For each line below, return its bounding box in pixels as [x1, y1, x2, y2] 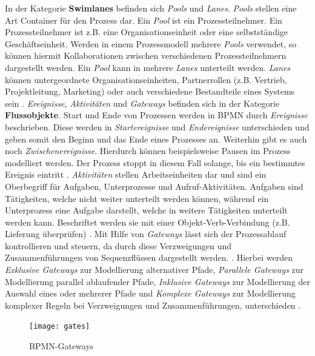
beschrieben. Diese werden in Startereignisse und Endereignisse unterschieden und [5, 120, 310, 133]
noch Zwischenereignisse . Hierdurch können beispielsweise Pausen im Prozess [5, 144, 291, 157]
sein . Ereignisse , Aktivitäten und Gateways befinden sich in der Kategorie [5, 96, 280, 109]
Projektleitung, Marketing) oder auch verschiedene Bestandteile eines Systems [5, 85, 295, 98]
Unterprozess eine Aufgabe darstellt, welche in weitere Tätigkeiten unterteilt [5, 204, 288, 217]
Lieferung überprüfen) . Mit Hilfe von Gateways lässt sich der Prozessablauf [5, 227, 287, 240]
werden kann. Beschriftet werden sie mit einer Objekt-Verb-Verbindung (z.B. [5, 215, 290, 228]
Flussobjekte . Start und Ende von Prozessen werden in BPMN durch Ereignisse [5, 109, 308, 121]
